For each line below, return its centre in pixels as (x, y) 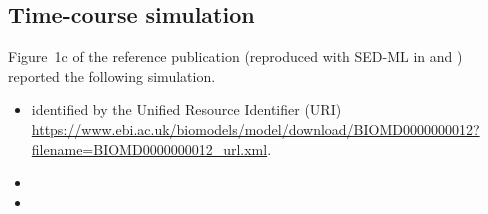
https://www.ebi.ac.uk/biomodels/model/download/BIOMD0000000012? (255, 128)
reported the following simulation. (112, 75)
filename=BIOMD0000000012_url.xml (149, 148)
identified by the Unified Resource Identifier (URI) (186, 109)
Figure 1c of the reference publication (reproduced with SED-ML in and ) (235, 56)
